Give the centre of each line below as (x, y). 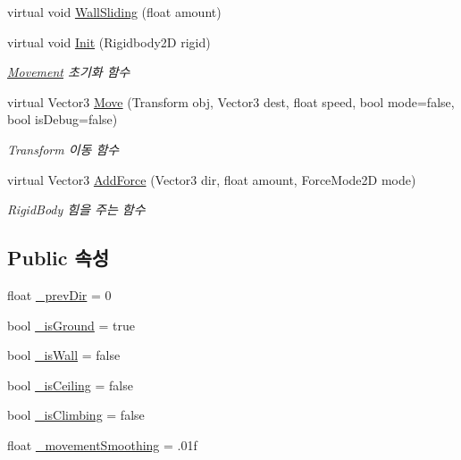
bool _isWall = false (64, 355)
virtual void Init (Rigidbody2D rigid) (109, 42)
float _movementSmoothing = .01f (102, 444)
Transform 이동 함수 (63, 149)
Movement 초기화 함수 (69, 72)
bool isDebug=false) (63, 119)
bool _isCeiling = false (70, 385)
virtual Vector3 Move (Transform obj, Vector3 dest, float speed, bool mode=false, (231, 101)
